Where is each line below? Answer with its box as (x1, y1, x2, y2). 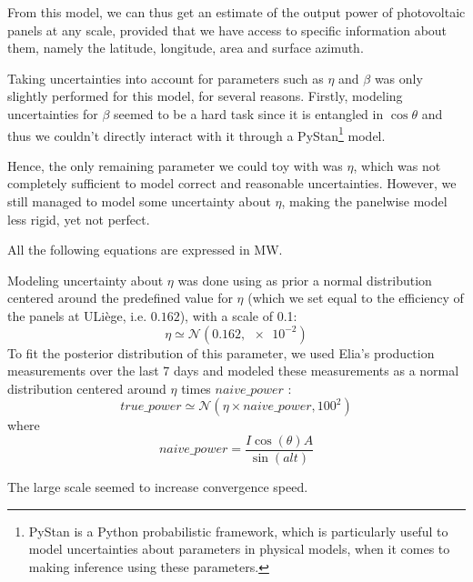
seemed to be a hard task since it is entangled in (113, 104, 384, 123)
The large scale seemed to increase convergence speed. (7, 477, 308, 496)
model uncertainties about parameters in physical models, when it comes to (28, 539, 450, 558)
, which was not (353, 156, 441, 175)
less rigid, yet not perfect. (7, 209, 150, 228)
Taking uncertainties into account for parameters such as (7, 68, 324, 87)
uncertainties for (7, 104, 98, 123)
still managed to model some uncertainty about (7, 192, 271, 210)
